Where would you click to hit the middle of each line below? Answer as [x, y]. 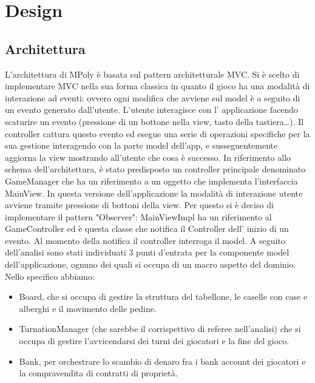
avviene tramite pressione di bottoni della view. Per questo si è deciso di [139, 205]
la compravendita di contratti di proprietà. [98, 373]
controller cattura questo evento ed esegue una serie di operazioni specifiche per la [157, 133]
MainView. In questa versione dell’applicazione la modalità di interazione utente [154, 193]
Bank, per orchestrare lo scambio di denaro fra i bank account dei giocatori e [162, 361]
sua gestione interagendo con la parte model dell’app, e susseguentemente [141, 145]
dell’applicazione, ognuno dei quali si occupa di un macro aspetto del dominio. [151, 264]
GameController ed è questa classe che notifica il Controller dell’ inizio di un [147, 229]
